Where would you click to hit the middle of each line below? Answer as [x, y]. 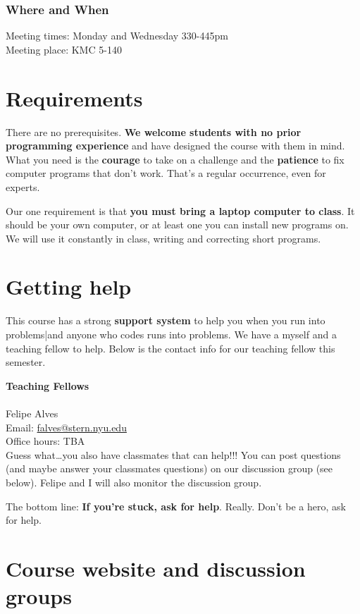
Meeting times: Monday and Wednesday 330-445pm [117, 36]
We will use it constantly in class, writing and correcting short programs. [163, 238]
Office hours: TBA [45, 441]
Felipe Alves [32, 413]
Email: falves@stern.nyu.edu [66, 427]
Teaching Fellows [48, 385]
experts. [23, 186]
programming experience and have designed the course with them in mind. [175, 146]
